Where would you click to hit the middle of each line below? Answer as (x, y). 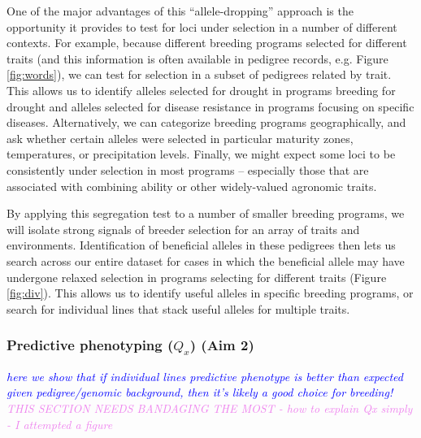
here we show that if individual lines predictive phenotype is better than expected (205, 376)
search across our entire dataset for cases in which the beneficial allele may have (206, 260)
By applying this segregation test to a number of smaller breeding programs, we (206, 213)
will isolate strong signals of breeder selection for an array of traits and (183, 229)
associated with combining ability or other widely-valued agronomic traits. (192, 186)
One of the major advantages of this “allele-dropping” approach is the (180, 11)
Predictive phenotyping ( (90, 345)
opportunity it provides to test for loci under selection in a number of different (202, 26)
